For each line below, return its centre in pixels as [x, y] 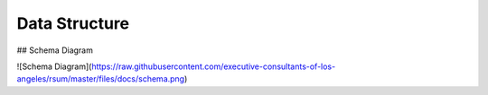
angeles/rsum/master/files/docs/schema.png [101, 79]
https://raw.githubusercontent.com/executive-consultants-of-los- [214, 66]
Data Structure [73, 23]
